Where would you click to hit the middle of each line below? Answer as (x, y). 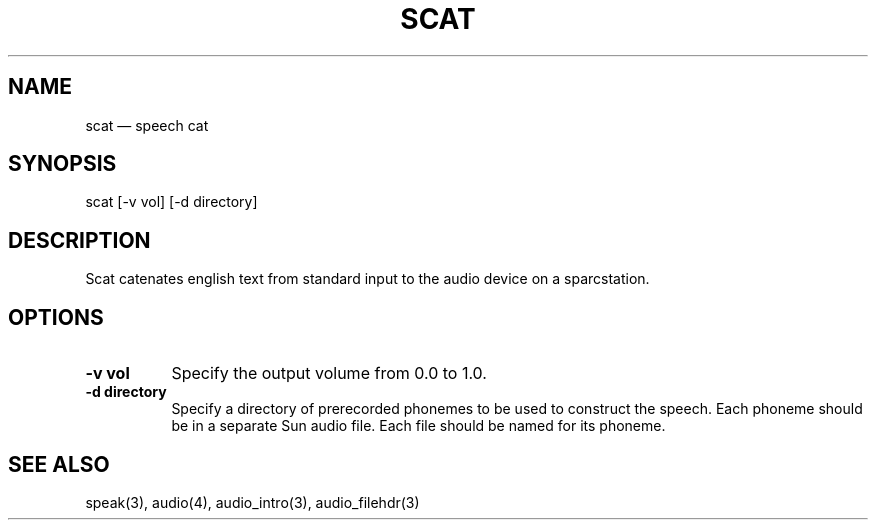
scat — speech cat (147, 125)
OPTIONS (56, 317)
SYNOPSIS (62, 164)
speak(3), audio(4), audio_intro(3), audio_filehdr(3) (252, 502)
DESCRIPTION (79, 240)
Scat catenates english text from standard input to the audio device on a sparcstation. (367, 279)
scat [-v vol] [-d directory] (171, 202)
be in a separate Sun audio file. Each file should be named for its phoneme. (418, 426)
